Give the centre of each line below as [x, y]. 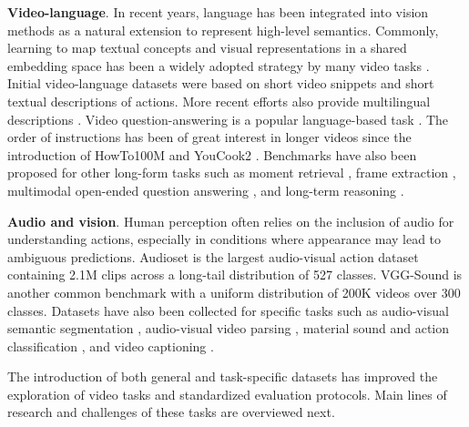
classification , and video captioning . [111, 346]
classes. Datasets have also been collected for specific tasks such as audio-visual [228, 310]
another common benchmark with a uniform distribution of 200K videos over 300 [234, 292]
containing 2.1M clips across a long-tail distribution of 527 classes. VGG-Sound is [235, 274]
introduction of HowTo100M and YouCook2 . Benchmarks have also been [212, 154]
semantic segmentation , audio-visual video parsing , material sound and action [229, 328]
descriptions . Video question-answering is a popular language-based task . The [228, 119]
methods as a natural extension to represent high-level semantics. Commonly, [223, 30]
